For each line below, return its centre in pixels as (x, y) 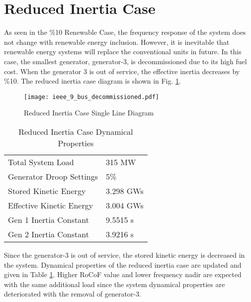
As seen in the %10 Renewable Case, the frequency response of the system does (125, 32)
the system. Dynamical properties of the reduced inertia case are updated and (123, 264)
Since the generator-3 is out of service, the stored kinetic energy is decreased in (125, 254)
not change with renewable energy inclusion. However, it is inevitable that (117, 42)
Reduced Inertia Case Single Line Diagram (89, 113)
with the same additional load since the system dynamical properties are (115, 284)
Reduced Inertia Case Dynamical (76, 131)
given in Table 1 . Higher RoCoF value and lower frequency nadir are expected (123, 274)
